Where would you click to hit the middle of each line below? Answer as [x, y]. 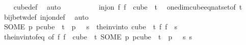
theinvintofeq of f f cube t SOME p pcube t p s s [98, 36]
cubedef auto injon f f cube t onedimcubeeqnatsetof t [128, 7]
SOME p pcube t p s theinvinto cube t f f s [90, 27]
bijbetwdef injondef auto [46, 16]
